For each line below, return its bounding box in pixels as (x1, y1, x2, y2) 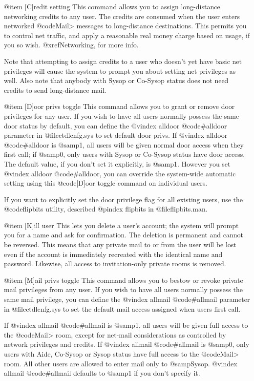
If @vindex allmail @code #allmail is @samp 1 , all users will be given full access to (4, 320, 248, 330)
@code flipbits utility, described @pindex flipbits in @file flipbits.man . (4, 204, 208, 214)
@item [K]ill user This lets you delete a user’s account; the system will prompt (4, 220, 239, 230)
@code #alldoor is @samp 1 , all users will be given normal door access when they (4, 139, 244, 149)
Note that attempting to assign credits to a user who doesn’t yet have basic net (4, 56, 242, 66)
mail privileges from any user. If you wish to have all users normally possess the (4, 284, 243, 295)
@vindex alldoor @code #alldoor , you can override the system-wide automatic (4, 168, 236, 178)
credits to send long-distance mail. (4, 85, 106, 95)
